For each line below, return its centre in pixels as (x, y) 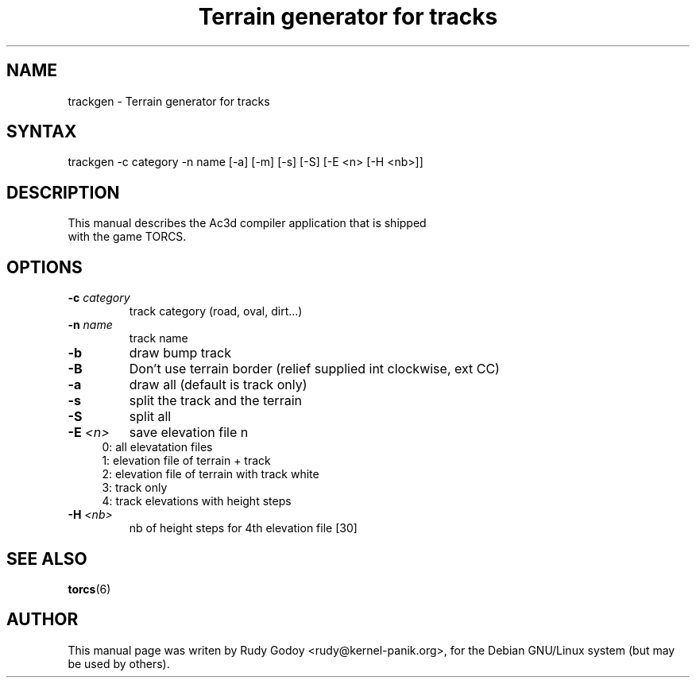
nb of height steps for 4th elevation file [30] (243, 528)
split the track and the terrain (215, 401)
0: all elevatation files (157, 447)
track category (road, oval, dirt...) (216, 311)
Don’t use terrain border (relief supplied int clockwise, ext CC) (314, 369)
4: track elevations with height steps (197, 501)
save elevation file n (189, 433)
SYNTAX (42, 132)
